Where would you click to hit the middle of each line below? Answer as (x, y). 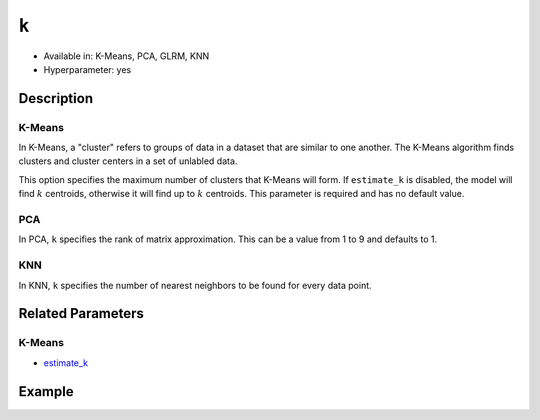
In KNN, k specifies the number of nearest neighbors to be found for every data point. (195, 285)
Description (56, 98)
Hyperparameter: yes (87, 69)
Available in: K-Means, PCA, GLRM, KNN (126, 56)
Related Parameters (81, 313)
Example (46, 391)
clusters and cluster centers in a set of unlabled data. (128, 161)
